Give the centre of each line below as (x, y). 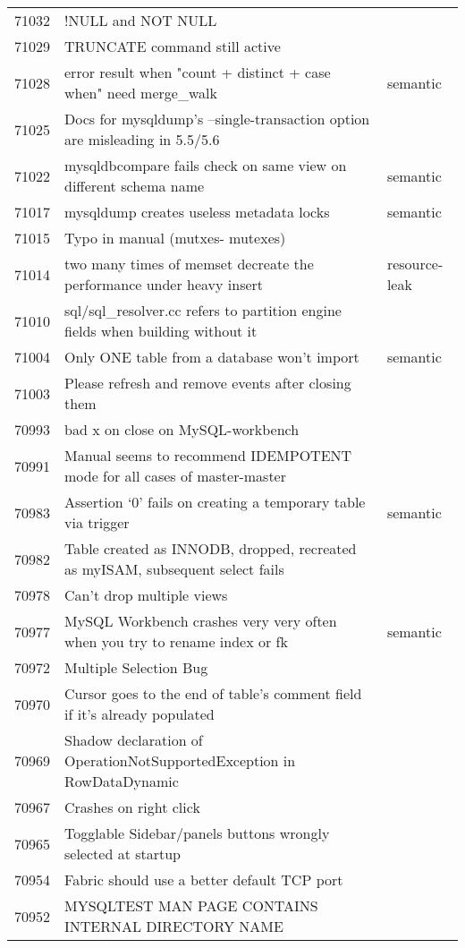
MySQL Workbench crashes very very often (201, 621)
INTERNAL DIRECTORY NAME (174, 926)
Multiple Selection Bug (136, 667)
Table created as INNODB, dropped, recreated (211, 548)
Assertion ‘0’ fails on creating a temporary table (215, 502)
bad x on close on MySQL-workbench (182, 429)
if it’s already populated (139, 714)
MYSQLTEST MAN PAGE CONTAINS (191, 905)
